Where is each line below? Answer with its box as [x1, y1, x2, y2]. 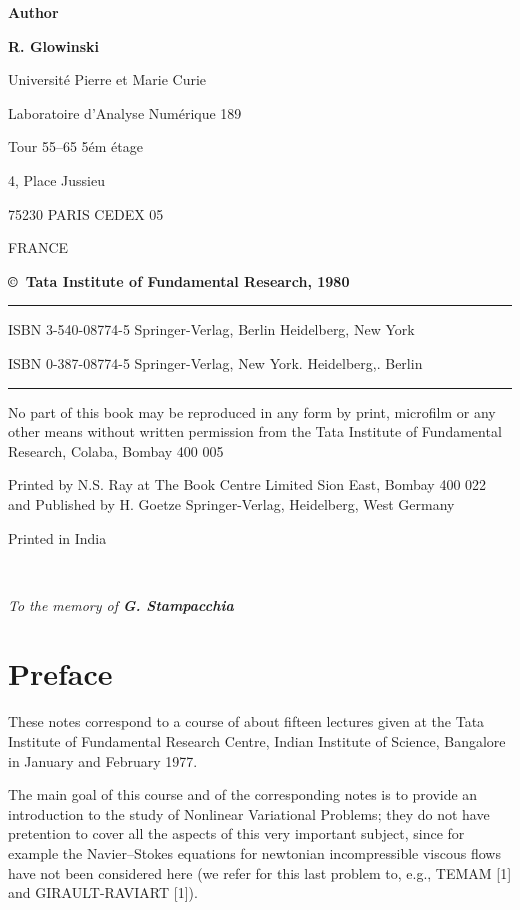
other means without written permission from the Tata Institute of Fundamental [8, 421, 502, 442]
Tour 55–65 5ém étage [8, 136, 143, 157]
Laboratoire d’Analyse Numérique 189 [8, 102, 242, 123]
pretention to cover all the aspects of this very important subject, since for [8, 823, 465, 844]
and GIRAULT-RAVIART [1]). [8, 882, 198, 903]
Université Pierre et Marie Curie [8, 69, 207, 90]
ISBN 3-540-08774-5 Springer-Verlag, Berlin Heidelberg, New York [8, 319, 415, 340]
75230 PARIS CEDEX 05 [8, 203, 164, 224]
